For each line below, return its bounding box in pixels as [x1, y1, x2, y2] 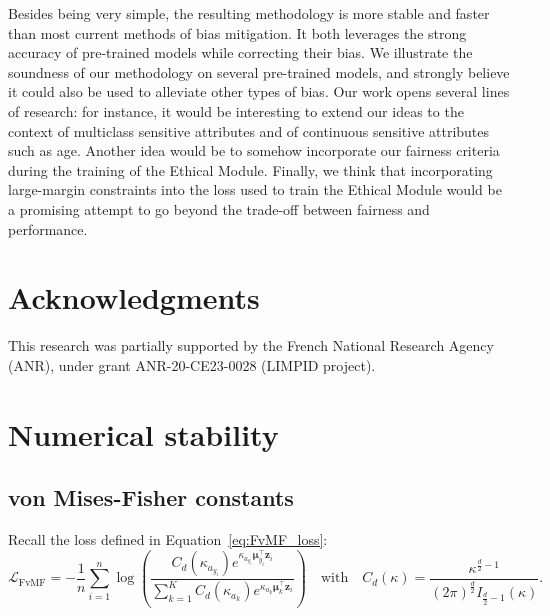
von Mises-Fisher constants [8, 482, 294, 513]
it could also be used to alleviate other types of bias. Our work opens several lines [8, 81, 510, 102]
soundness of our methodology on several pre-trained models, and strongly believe [8, 61, 510, 82]
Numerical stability [8, 413, 279, 454]
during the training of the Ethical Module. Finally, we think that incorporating [8, 159, 493, 180]
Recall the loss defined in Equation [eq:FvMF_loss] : [8, 529, 328, 550]
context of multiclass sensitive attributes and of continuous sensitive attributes [8, 120, 490, 141]
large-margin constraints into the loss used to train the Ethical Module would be [8, 179, 502, 200]
